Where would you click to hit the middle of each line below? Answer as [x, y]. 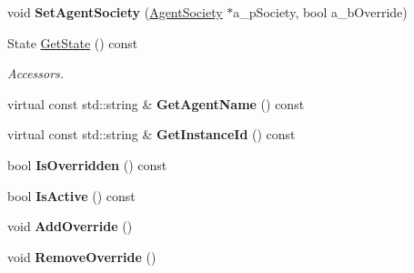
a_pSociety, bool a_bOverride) [320, 12]
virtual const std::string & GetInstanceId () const [151, 134]
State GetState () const [73, 42]
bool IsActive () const [71, 195]
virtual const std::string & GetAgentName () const [156, 103]
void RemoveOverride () [82, 256]
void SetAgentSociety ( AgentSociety [115, 12]
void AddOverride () [70, 226]
